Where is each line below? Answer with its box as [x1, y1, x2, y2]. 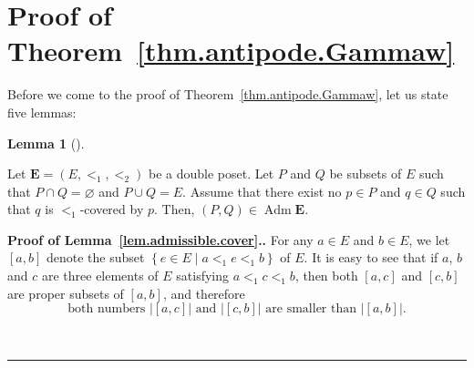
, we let [408, 230, 450, 249]
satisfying [176, 266, 230, 285]
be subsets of [329, 164, 402, 183]
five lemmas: [7, 102, 77, 121]
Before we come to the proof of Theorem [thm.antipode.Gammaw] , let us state [7, 85, 448, 104]
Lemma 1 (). [7, 133, 85, 152]
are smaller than [265, 302, 357, 316]
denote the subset [46, 248, 145, 267]
